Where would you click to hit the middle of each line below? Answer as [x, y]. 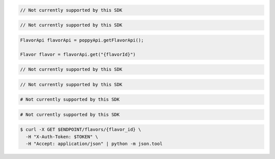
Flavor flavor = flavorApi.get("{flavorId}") [78, 54]
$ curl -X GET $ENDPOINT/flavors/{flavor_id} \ [80, 130]
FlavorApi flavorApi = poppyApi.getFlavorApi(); [82, 40]
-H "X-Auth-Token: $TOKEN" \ [62, 136]
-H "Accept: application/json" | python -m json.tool [94, 144]
